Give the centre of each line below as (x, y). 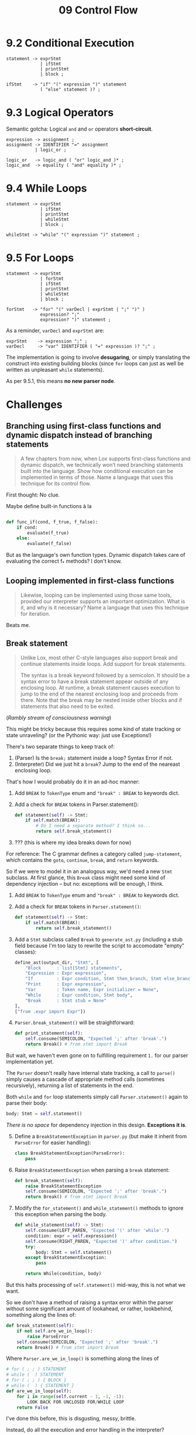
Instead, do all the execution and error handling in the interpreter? (85, 1430)
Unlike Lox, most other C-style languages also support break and (99, 657)
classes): (25, 951)
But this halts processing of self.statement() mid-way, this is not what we (96, 1285)
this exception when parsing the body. (61, 1214)
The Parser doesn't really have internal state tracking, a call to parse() (91, 1073)
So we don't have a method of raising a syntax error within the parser (90, 1303)
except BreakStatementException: (66, 1258)
